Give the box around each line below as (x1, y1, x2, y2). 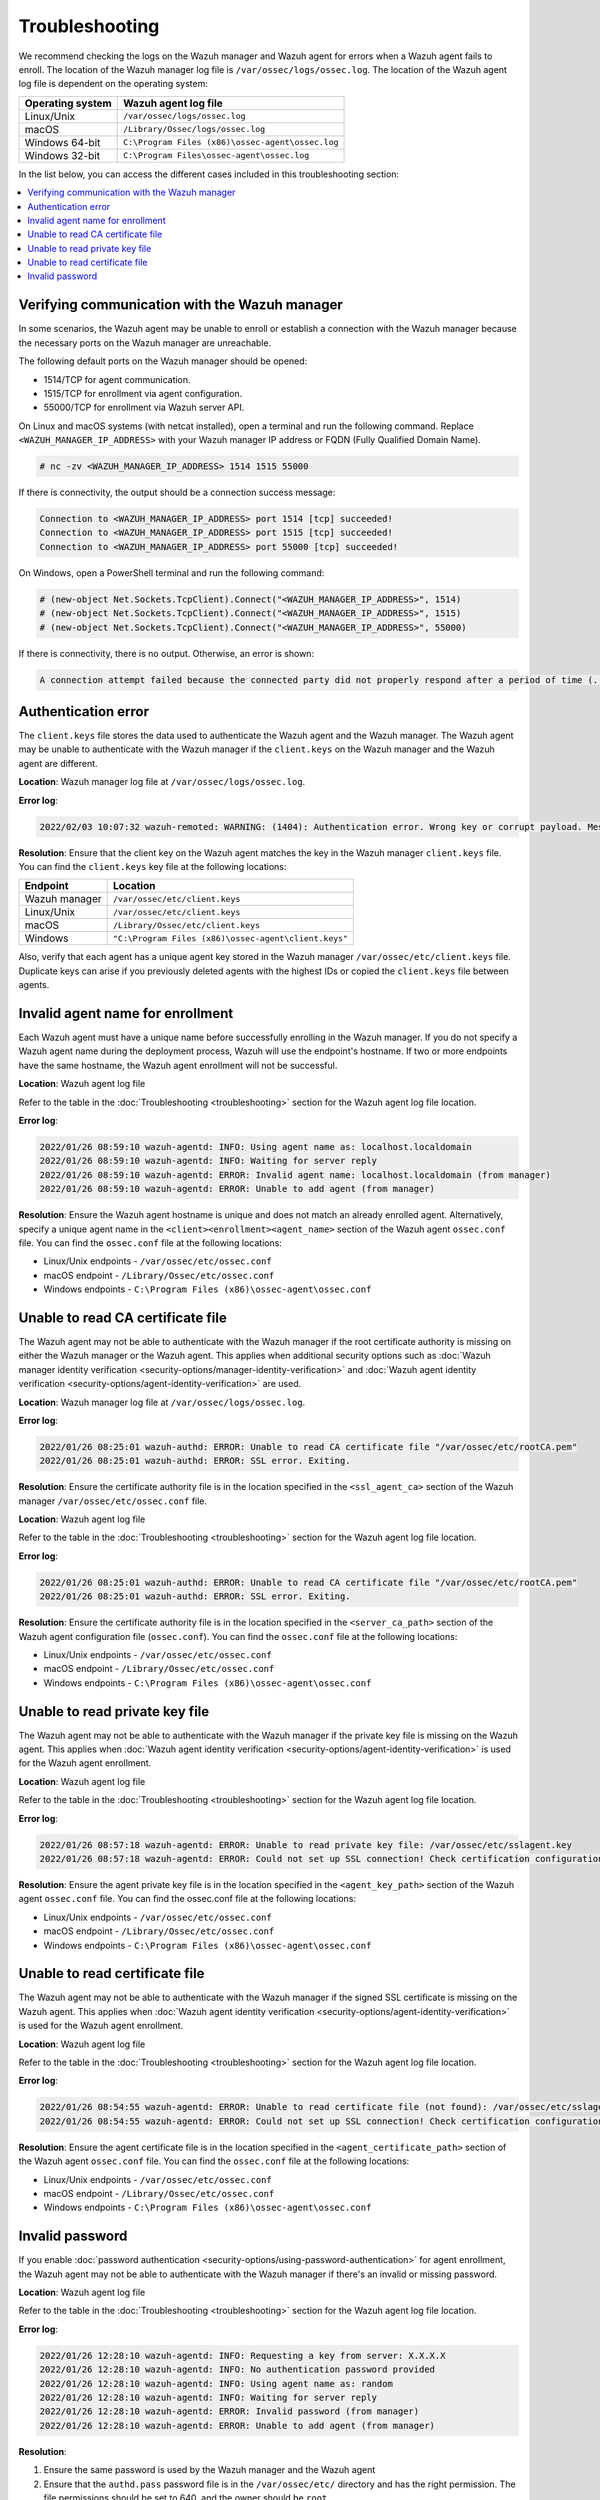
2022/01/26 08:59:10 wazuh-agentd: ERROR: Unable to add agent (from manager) (39, 1183, 435, 1195)
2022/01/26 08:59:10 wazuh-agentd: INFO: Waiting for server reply (39, 1155, 378, 1167)
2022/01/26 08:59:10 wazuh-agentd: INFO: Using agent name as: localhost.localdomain (39, 1141, 472, 1152)
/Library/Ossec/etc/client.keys (113, 920, 260, 930)
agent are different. (18, 757, 99, 769)
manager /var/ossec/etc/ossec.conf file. (18, 1495, 208, 1507)
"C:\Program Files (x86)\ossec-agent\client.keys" (113, 933, 349, 944)
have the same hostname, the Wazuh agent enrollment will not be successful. (18, 1059, 338, 1071)
